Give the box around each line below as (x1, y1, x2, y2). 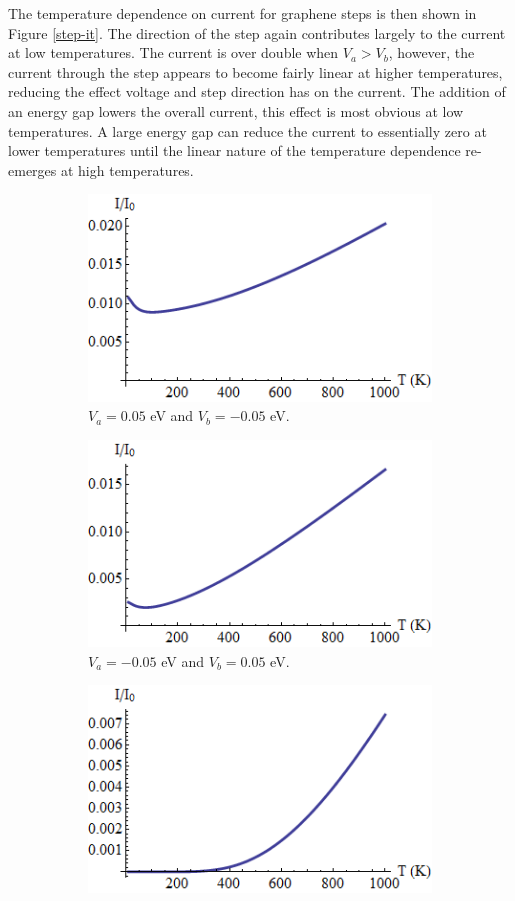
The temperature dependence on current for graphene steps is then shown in (8, 3, 477, 23)
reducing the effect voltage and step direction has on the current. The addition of (8, 81, 506, 102)
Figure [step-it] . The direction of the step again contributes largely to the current (8, 22, 506, 43)
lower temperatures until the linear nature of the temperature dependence (8, 140, 461, 161)
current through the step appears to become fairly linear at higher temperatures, (8, 61, 503, 82)
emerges (8, 159, 57, 180)
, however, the (388, 42, 475, 63)
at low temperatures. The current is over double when (8, 42, 339, 63)
